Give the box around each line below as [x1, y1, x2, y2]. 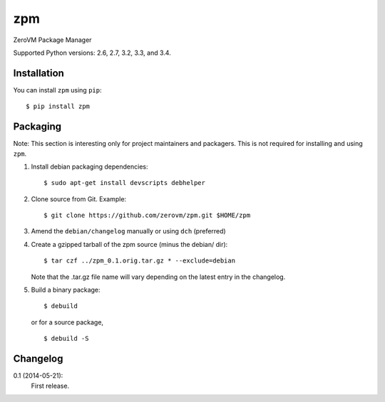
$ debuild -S [43, 334, 89, 343]
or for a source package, [31, 317, 103, 327]
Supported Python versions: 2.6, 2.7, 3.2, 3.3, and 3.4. [13, 48, 171, 57]
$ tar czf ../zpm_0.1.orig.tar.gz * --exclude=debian [43, 257, 235, 265]
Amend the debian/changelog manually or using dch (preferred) [31, 227, 226, 236]
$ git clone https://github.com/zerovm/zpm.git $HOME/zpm [43, 211, 251, 220]
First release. [31, 381, 70, 390]
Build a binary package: [31, 285, 101, 295]
